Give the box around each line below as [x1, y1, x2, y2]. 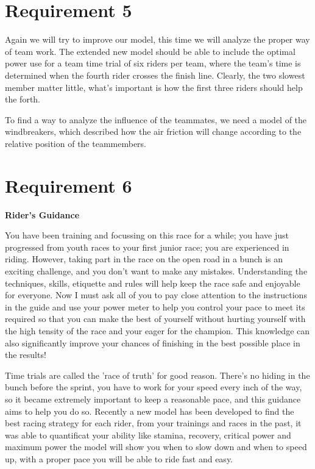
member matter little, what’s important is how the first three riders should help [5, 81, 303, 93]
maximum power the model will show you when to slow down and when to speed [5, 440, 307, 453]
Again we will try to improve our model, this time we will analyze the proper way [5, 33, 310, 46]
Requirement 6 [5, 173, 132, 198]
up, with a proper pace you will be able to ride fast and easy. [5, 452, 233, 465]
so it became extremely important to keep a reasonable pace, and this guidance [5, 392, 301, 405]
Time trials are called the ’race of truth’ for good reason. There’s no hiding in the [5, 368, 310, 381]
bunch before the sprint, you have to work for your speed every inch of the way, [5, 381, 302, 393]
